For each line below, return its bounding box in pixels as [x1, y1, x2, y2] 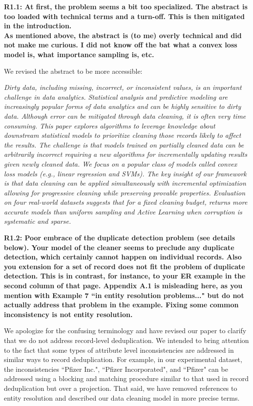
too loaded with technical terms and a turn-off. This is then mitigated [4, 11, 245, 21]
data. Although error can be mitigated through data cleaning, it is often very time [4, 110, 246, 121]
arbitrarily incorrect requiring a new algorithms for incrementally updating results [4, 149, 247, 159]
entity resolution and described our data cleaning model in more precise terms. [4, 392, 240, 403]
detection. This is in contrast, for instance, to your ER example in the [4, 271, 246, 281]
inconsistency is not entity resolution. [4, 309, 133, 319]
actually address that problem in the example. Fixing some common [4, 299, 239, 310]
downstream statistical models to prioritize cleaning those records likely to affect [4, 130, 241, 140]
